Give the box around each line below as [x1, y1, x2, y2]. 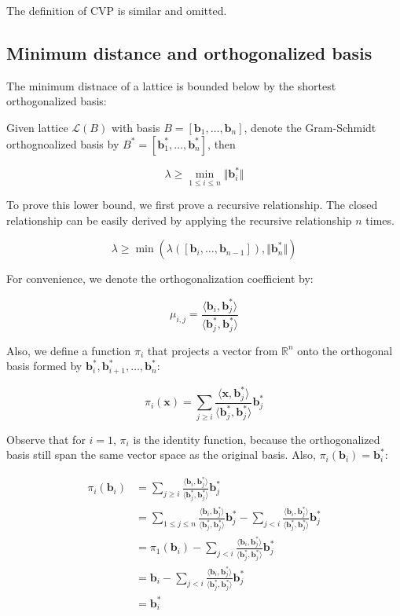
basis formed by [6, 357, 83, 374]
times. [365, 211, 394, 228]
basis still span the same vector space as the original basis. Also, [6, 446, 316, 463]
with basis [111, 119, 160, 135]
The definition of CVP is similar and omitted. [6, 2, 227, 18]
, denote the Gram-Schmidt [244, 119, 376, 135]
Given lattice [6, 119, 68, 135]
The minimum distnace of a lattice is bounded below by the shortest [6, 77, 336, 93]
